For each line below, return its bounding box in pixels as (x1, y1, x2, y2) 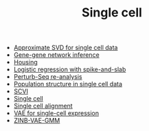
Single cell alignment (13, 102, 73, 110)
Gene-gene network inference (13, 51, 100, 59)
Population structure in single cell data (13, 80, 122, 88)
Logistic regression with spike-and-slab (13, 65, 126, 73)
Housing (13, 58, 38, 67)
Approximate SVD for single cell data (13, 43, 118, 52)
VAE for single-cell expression (13, 109, 100, 117)
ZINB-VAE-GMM (13, 117, 60, 125)
